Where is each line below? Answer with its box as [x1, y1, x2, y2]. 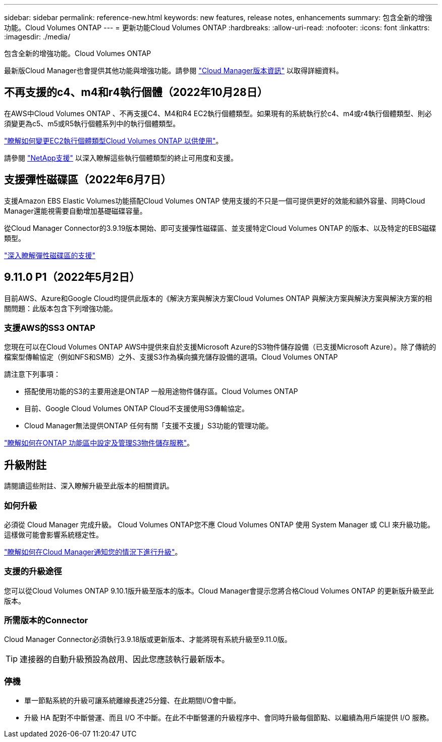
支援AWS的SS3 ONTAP [4, 322, 95, 333]
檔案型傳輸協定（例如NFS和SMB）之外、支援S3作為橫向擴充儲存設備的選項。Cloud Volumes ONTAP [4, 353, 338, 362]
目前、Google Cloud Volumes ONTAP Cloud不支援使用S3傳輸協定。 [24, 404, 249, 413]
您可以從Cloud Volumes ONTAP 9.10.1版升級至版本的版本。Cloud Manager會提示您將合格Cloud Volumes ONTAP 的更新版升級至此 [4, 586, 434, 595]
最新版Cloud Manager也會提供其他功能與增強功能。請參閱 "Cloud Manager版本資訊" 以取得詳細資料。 [4, 66, 343, 75]
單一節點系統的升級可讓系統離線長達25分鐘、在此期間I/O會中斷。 [24, 696, 241, 705]
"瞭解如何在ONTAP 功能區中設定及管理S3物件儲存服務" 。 [4, 438, 194, 448]
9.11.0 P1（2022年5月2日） [4, 271, 140, 284]
